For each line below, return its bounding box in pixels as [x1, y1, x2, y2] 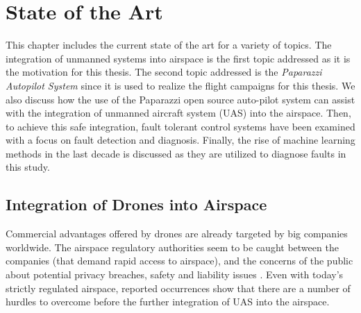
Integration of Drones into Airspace [6, 194, 267, 215]
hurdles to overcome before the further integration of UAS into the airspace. [6, 294, 330, 309]
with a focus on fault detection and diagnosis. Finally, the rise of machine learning [6, 133, 355, 147]
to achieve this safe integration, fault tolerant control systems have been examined [6, 119, 355, 133]
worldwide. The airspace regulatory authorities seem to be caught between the [6, 239, 339, 254]
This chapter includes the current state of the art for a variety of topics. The [6, 37, 332, 52]
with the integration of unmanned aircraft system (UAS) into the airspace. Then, [6, 105, 351, 120]
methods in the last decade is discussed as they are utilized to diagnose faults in [6, 146, 346, 160]
